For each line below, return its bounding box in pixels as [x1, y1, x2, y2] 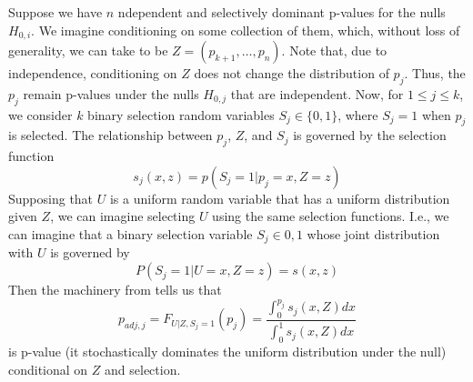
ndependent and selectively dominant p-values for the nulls [117, 3, 446, 21]
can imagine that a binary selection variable [8, 225, 253, 244]
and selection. [105, 359, 181, 378]
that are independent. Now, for [230, 84, 404, 103]
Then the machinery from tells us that [8, 280, 222, 299]
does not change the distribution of [194, 64, 389, 83]
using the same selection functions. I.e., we [212, 206, 449, 226]
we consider [8, 105, 73, 124]
